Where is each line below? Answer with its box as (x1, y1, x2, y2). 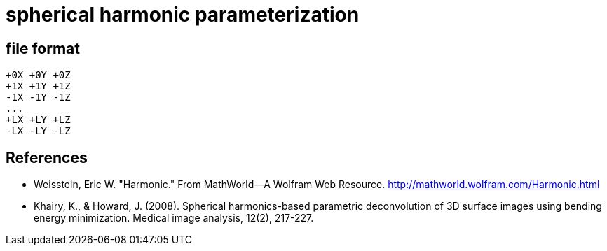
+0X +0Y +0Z (6, 69, 71, 81)
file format (6, 39, 80, 57)
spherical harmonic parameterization (6, 3, 360, 27)
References (6, 148, 88, 166)
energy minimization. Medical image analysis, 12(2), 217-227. (34, 212, 314, 224)
